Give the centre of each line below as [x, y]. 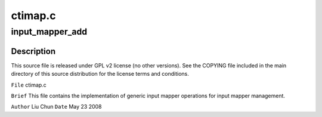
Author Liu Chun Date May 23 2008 [56, 107]
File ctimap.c [29, 85]
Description [33, 51]
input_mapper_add [49, 32]
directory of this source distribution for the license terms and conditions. [100, 74]
